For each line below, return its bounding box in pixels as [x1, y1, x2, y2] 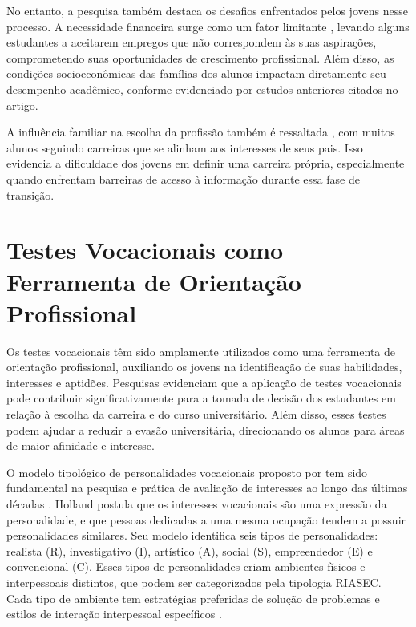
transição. [6, 186, 55, 203]
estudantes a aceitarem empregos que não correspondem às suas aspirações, [6, 34, 377, 51]
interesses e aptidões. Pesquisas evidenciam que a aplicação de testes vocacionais [6, 374, 402, 390]
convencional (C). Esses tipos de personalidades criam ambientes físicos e [6, 558, 366, 575]
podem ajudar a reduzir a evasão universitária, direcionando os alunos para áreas [6, 421, 405, 438]
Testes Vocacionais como [6, 233, 284, 266]
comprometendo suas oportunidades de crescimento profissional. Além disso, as [6, 49, 394, 66]
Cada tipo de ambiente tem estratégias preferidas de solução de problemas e [6, 589, 380, 606]
